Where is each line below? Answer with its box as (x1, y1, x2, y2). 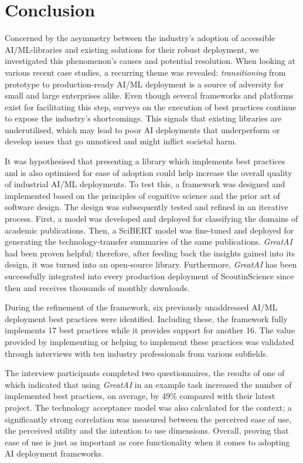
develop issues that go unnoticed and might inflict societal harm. (5, 135, 237, 147)
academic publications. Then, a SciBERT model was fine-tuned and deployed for (5, 224, 294, 236)
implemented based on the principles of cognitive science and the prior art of (5, 189, 280, 201)
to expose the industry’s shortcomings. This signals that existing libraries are (5, 112, 282, 124)
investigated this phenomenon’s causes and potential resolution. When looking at (5, 55, 295, 67)
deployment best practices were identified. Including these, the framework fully (5, 312, 288, 325)
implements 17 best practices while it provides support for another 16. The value (5, 324, 295, 336)
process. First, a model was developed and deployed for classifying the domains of (5, 212, 298, 225)
